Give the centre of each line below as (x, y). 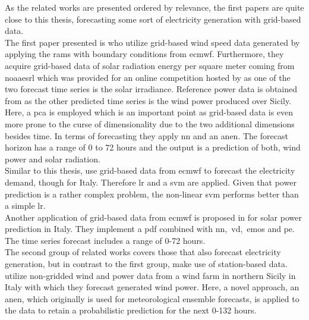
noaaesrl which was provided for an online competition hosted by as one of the (148, 77)
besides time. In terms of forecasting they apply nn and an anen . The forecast (146, 135)
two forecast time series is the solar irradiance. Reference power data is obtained (151, 89)
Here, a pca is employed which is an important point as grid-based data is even (149, 112)
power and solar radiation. (53, 159)
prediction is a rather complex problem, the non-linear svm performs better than (152, 194)
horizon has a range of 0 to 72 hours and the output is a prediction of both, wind (153, 147)
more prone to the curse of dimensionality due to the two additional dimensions (150, 123)
